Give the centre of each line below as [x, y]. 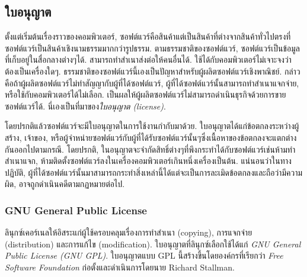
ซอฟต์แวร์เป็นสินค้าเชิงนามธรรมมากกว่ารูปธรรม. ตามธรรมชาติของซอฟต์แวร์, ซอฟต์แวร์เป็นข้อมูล [152, 48]
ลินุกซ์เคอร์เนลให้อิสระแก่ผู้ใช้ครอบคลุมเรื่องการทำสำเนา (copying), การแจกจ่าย [129, 232]
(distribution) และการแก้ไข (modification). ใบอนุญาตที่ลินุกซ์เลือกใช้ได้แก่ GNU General [153, 244]
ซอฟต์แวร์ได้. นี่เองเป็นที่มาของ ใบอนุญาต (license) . [85, 106]
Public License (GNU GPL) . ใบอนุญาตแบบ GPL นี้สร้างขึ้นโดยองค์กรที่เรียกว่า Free [144, 255]
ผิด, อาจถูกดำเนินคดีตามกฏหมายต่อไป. [65, 184]
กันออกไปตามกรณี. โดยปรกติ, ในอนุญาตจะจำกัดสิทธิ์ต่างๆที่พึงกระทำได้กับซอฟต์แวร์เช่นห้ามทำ [150, 149]
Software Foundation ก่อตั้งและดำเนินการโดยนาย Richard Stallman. [120, 267]
